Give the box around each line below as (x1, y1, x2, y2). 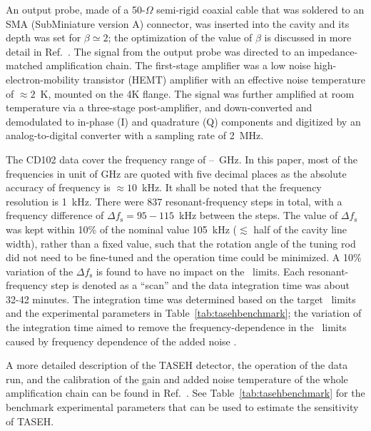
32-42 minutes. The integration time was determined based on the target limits (6, 291, 356, 306)
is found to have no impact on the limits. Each (96, 263, 305, 278)
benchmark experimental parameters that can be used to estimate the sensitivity (6, 400, 359, 415)
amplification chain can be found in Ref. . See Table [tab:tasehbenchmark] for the (6, 385, 365, 400)
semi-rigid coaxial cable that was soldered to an (156, 2, 365, 16)
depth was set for (6, 30, 81, 45)
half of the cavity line (253, 221, 347, 236)
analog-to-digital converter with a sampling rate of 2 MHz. (6, 128, 264, 143)
